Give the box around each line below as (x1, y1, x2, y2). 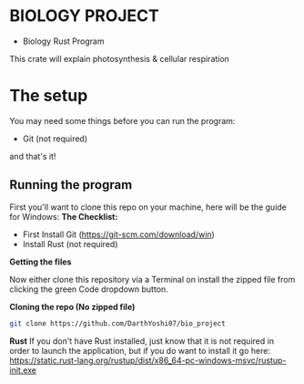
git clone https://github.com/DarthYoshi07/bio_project (9, 318, 226, 328)
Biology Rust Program (22, 36, 105, 47)
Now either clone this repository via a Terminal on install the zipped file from (9, 274, 296, 285)
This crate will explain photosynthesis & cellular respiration (9, 53, 229, 64)
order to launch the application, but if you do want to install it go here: (9, 345, 271, 356)
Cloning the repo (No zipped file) (9, 301, 136, 312)
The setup (9, 86, 88, 106)
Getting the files (9, 256, 72, 267)
